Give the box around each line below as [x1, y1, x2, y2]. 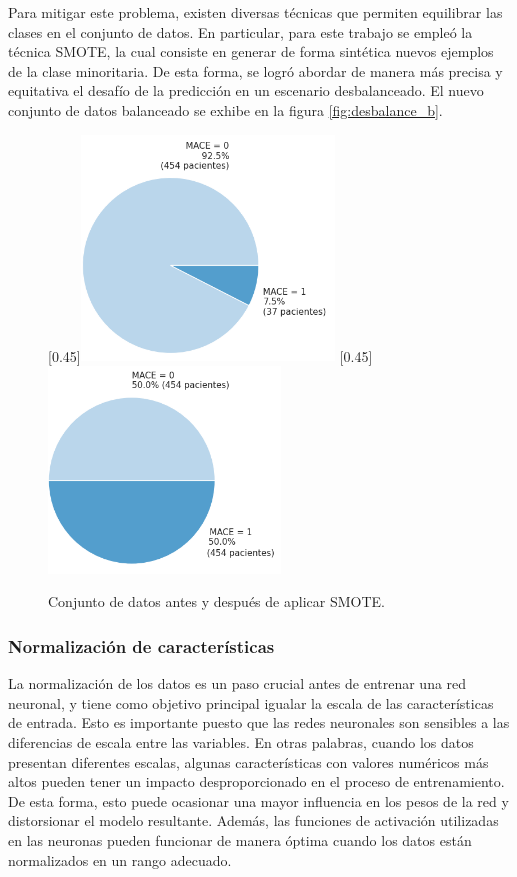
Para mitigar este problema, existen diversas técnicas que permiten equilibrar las [8, 2, 503, 22]
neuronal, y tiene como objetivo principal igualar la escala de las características [8, 692, 494, 713]
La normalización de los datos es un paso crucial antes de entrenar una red [8, 673, 467, 694]
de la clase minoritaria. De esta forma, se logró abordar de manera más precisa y [8, 60, 503, 81]
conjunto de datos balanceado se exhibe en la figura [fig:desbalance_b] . [8, 99, 443, 120]
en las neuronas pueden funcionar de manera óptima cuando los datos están [8, 829, 472, 850]
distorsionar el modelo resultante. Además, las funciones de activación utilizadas [8, 810, 499, 831]
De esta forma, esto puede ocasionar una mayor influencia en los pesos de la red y [8, 790, 509, 811]
